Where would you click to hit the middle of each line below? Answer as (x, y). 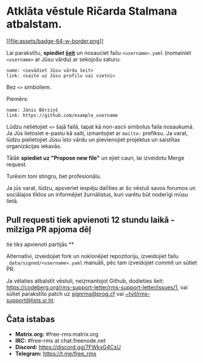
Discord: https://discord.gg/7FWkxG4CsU (68, 347)
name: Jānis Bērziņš (33, 110)
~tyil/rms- (138, 294)
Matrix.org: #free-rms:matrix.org (57, 334)
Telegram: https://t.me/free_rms (56, 353)
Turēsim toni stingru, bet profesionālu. (54, 176)
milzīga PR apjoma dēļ (49, 230)
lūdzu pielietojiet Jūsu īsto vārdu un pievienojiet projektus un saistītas (93, 139)
